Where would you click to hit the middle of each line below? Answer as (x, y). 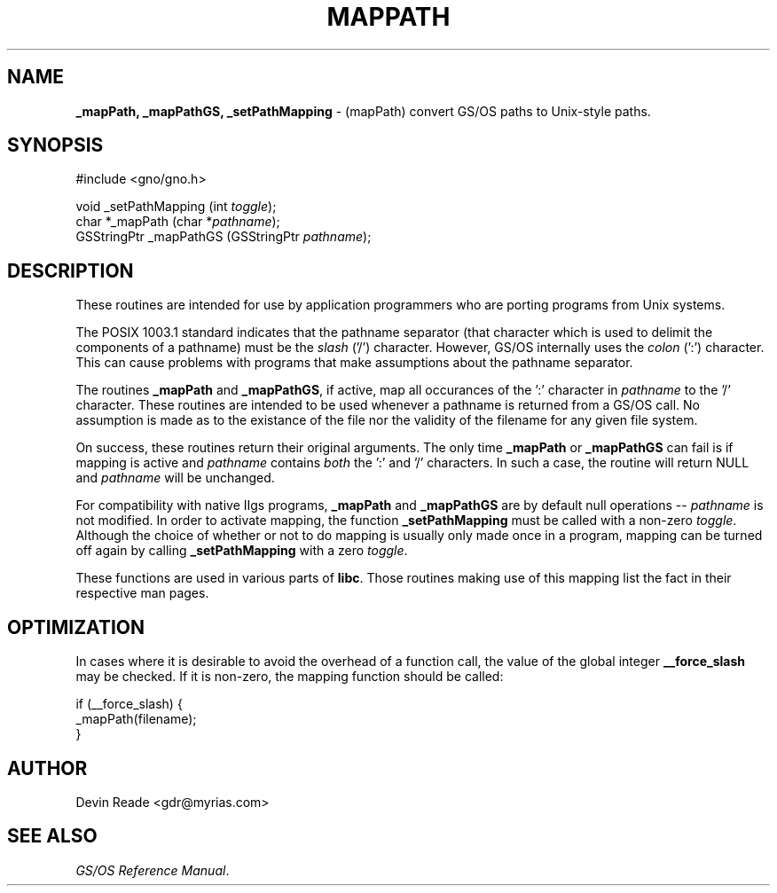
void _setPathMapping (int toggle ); (176, 207)
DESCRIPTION (71, 270)
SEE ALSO (52, 836)
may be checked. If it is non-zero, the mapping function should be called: (290, 677)
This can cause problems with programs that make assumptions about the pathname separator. (354, 363)
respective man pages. (142, 593)
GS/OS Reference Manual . (153, 870)
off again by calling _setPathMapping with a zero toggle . (242, 551)
